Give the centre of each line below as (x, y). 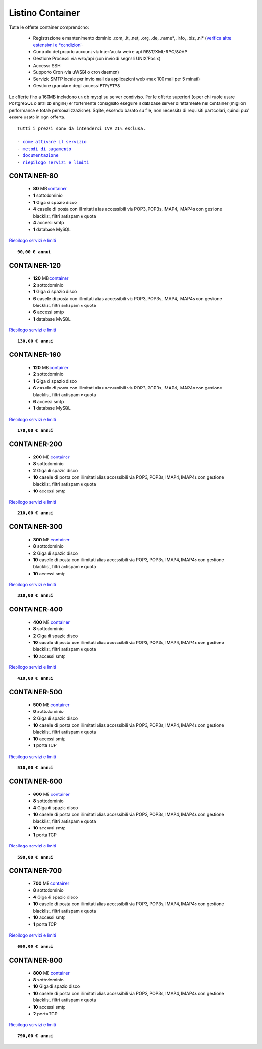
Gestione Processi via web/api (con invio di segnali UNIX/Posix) (97, 59)
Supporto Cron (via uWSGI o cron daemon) (76, 72)
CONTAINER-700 (35, 871)
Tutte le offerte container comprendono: (49, 27)
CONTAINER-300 (36, 527)
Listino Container (44, 13)
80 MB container (50, 188)
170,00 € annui (36, 431)
